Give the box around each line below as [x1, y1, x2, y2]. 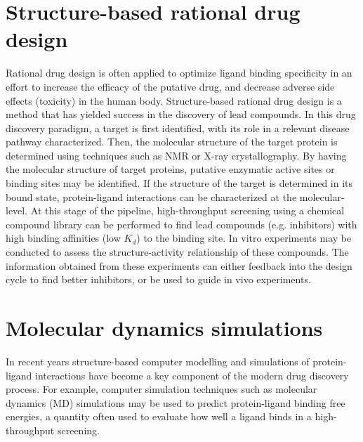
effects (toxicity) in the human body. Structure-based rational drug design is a [6, 93, 342, 108]
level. [6, 203, 28, 218]
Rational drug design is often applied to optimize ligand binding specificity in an [6, 65, 352, 80]
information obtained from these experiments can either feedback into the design [6, 258, 352, 273]
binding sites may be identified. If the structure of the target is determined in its [6, 176, 353, 190]
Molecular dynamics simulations [6, 313, 323, 342]
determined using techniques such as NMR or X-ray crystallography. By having [6, 148, 347, 162]
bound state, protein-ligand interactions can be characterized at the [6, 189, 297, 204]
